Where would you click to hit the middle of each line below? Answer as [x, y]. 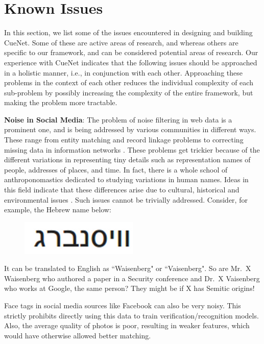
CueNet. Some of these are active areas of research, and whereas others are [121, 42]
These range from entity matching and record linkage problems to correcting [124, 140]
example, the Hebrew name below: [58, 210]
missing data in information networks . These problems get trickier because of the [132, 149]
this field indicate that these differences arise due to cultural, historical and [122, 190]
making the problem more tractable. [61, 102]
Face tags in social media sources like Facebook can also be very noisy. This [123, 305]
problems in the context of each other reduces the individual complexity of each [129, 82]
